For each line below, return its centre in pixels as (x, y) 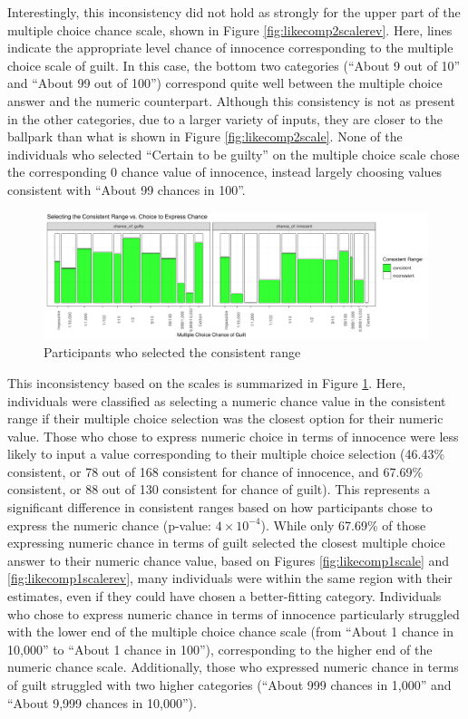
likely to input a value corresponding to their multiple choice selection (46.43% (226, 454)
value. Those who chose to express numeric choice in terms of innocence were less (233, 436)
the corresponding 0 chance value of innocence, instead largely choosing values (225, 172)
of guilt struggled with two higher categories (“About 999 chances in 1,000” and (229, 685)
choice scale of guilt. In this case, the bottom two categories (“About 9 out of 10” (234, 65)
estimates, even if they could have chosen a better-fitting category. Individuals (224, 596)
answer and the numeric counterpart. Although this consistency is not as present (231, 100)
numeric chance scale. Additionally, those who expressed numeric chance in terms (233, 667)
